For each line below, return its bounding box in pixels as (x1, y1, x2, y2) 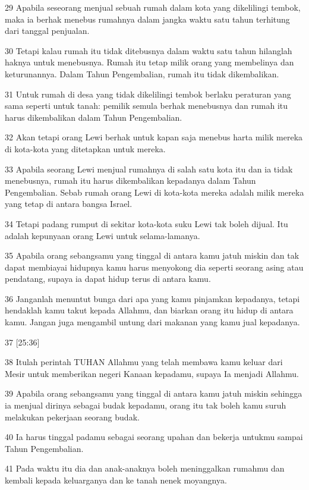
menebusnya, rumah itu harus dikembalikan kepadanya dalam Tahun (5, 174, 256, 187)
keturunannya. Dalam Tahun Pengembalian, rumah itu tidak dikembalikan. (5, 67, 279, 80)
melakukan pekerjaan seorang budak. (5, 410, 140, 423)
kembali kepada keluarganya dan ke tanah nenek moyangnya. (5, 474, 227, 486)
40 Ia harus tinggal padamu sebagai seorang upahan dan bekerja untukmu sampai (5, 431, 303, 443)
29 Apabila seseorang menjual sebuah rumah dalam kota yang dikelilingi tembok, (5, 1, 301, 13)
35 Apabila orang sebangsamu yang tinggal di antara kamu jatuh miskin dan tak (5, 249, 299, 262)
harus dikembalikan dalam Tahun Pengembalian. (5, 111, 182, 123)
